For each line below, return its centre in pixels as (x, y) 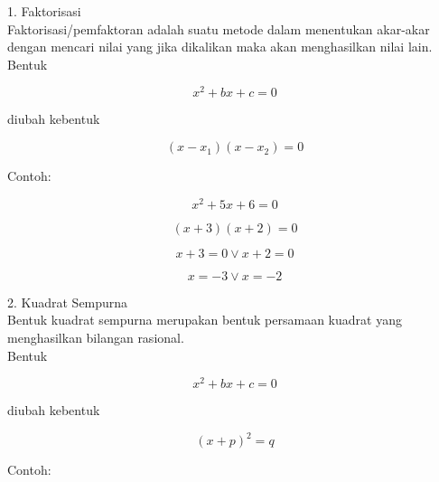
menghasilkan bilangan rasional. (96, 337)
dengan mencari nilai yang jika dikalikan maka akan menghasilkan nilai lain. (220, 47)
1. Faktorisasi (44, 11)
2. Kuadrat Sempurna (68, 302)
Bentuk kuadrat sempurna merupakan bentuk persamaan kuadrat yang (205, 320)
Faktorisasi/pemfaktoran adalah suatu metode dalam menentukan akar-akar (219, 28)
